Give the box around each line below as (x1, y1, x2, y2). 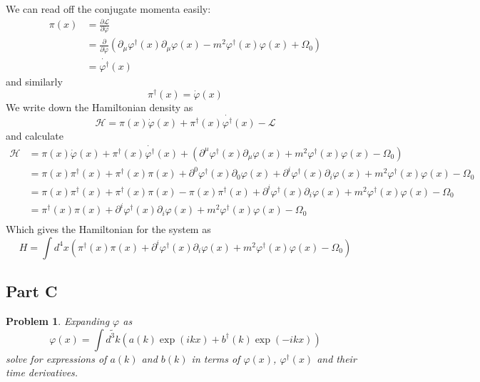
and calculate (6, 128, 63, 143)
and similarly (6, 74, 63, 89)
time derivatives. (6, 365, 78, 380)
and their (317, 351, 357, 366)
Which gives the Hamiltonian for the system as (6, 222, 211, 237)
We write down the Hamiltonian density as (6, 99, 193, 114)
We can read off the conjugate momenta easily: (6, 1, 211, 16)
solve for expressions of (6, 351, 107, 366)
